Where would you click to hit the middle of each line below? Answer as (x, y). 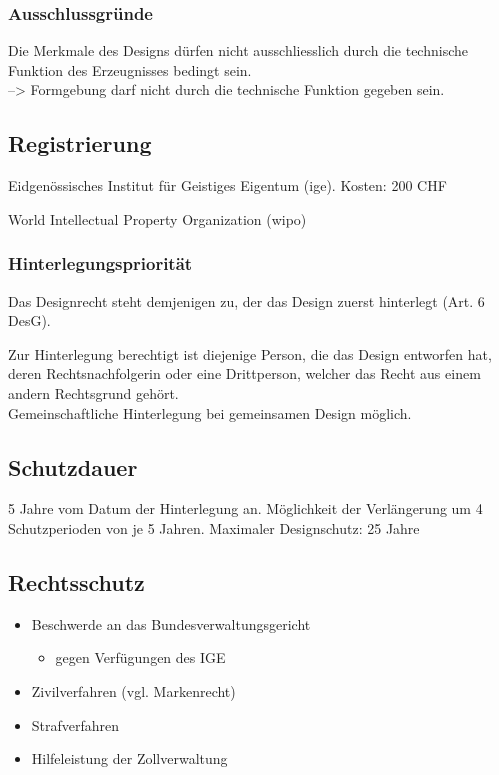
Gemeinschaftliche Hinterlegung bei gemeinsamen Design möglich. (210, 412)
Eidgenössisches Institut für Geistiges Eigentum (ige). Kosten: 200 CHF (227, 185)
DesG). (29, 320)
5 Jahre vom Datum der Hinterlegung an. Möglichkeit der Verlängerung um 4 (245, 508)
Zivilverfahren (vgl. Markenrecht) (133, 690)
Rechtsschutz (76, 581)
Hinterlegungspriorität (100, 263)
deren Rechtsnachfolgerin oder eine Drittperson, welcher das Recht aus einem (244, 373)
